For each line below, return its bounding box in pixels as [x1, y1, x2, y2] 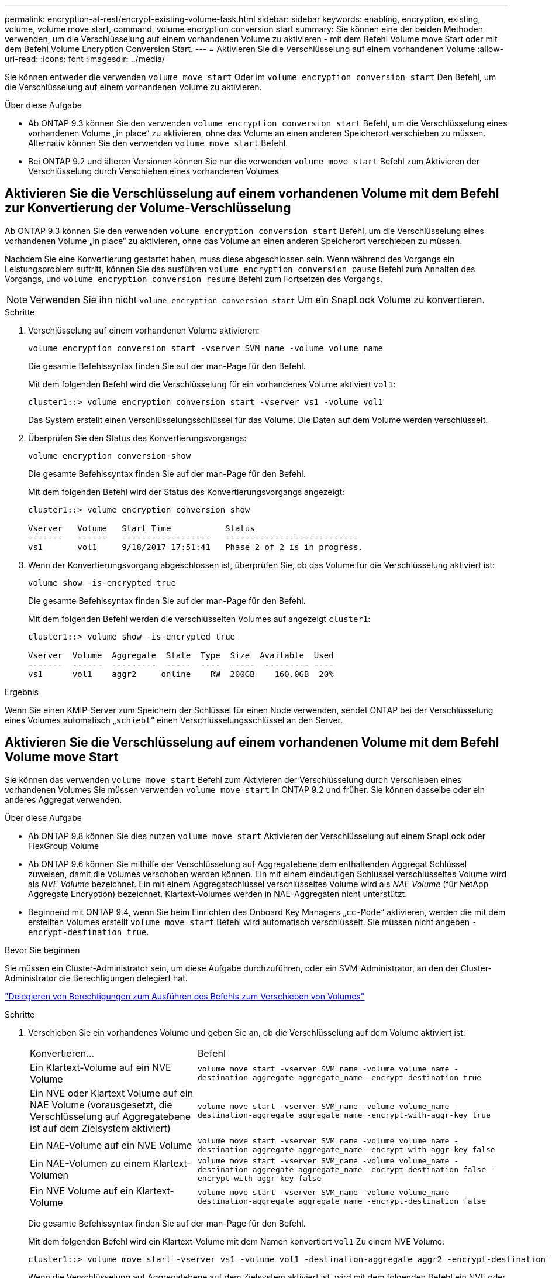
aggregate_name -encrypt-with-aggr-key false [298, 1145, 495, 1154]
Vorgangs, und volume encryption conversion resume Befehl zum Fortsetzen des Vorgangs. [5, 273, 383, 284]
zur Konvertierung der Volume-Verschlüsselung [5, 201, 291, 216]
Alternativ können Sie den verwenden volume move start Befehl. [28, 138, 288, 148]
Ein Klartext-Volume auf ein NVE [30, 1061, 171, 1073]
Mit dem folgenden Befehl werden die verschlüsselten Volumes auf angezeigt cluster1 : [28, 613, 371, 624]
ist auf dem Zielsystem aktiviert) [30, 1122, 171, 1134]
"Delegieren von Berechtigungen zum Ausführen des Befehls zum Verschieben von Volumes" [5, 991, 365, 1001]
